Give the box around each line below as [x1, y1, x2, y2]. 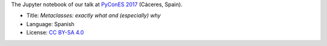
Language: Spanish [26, 20, 75, 27]
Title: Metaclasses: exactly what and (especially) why [26, 12, 161, 19]
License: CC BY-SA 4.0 [26, 29, 84, 36]
